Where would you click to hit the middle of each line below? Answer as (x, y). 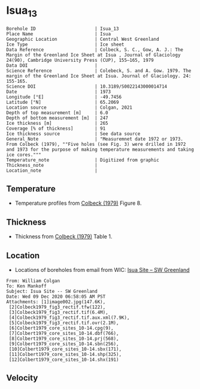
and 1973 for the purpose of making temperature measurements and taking (100, 149)
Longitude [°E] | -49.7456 (64, 97)
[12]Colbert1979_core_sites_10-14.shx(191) (64, 360)
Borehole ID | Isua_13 (63, 29)
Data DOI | (52, 65)
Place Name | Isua (59, 34)
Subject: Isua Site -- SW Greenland (52, 291)
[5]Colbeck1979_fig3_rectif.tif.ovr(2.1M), (64, 323)
